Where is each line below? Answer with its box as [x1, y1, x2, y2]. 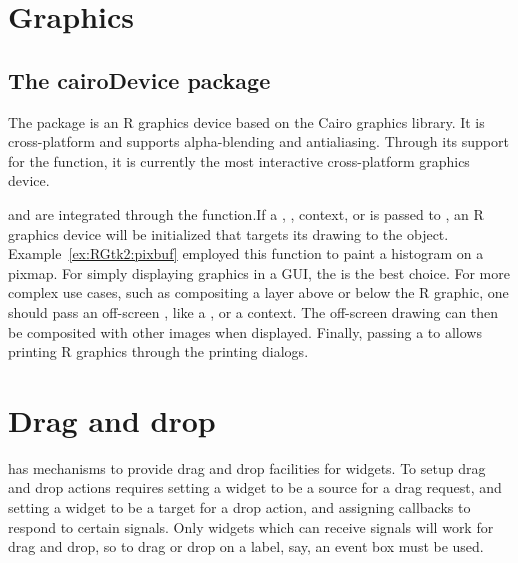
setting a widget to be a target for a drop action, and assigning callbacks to [8, 497, 471, 518]
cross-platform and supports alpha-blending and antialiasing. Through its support [8, 131, 509, 152]
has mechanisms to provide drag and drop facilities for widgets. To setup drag [8, 457, 486, 478]
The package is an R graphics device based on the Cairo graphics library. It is [8, 111, 485, 132]
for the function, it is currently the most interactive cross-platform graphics [8, 150, 470, 171]
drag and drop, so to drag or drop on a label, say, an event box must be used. [8, 536, 484, 557]
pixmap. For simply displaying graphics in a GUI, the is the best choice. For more [8, 262, 510, 283]
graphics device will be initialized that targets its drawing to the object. [8, 223, 449, 244]
